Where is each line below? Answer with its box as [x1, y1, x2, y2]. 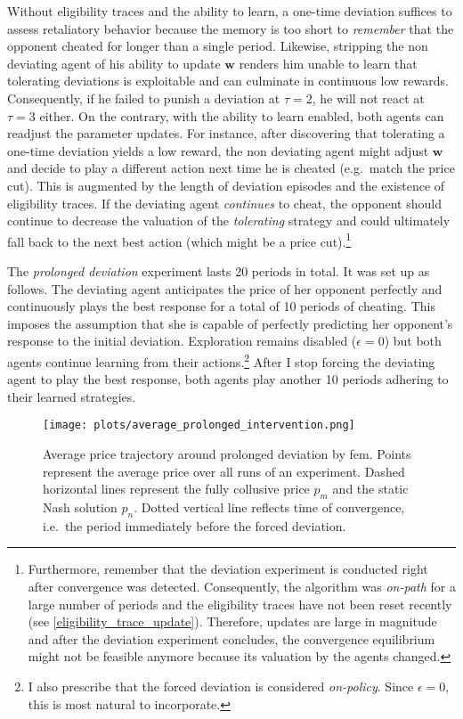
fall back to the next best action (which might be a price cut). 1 [7, 229, 352, 250]
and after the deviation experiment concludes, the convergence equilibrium [28, 629, 435, 648]
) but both [384, 331, 442, 350]
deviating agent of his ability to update [7, 53, 221, 72]
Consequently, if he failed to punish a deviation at [7, 88, 280, 107]
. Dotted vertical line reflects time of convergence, [134, 498, 405, 517]
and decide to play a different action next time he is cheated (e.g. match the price [7, 159, 455, 177]
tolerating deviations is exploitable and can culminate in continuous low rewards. [7, 71, 449, 90]
